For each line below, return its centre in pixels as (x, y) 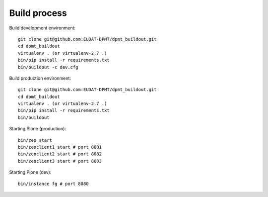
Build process (38, 13)
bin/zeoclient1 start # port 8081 (60, 147)
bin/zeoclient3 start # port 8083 (60, 161)
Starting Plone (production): (38, 129)
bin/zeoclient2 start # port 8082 (60, 154)
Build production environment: (40, 78)
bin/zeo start (35, 140)
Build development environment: (42, 28)
